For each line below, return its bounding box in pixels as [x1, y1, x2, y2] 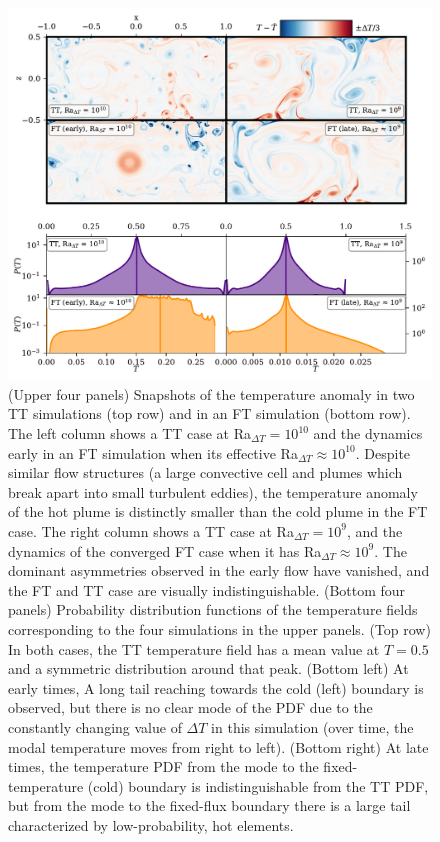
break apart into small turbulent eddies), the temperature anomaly [8, 481, 418, 502]
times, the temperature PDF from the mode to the [8, 756, 319, 777]
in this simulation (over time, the [211, 716, 414, 737]
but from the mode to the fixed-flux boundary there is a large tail [8, 795, 411, 816]
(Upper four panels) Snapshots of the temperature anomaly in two [8, 383, 415, 404]
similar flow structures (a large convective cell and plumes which [8, 462, 403, 483]
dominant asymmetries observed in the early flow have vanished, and [8, 560, 430, 581]
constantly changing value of [8, 716, 182, 737]
